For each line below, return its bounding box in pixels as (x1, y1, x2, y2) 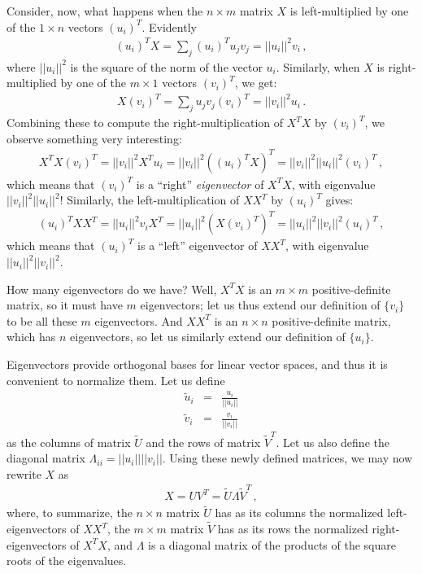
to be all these (7, 312, 77, 329)
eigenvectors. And (94, 312, 183, 329)
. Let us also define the (276, 433, 389, 450)
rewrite (7, 465, 41, 482)
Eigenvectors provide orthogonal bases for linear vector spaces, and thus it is (7, 356, 388, 373)
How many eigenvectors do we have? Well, (7, 280, 217, 297)
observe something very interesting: (7, 129, 182, 147)
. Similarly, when (276, 58, 360, 75)
